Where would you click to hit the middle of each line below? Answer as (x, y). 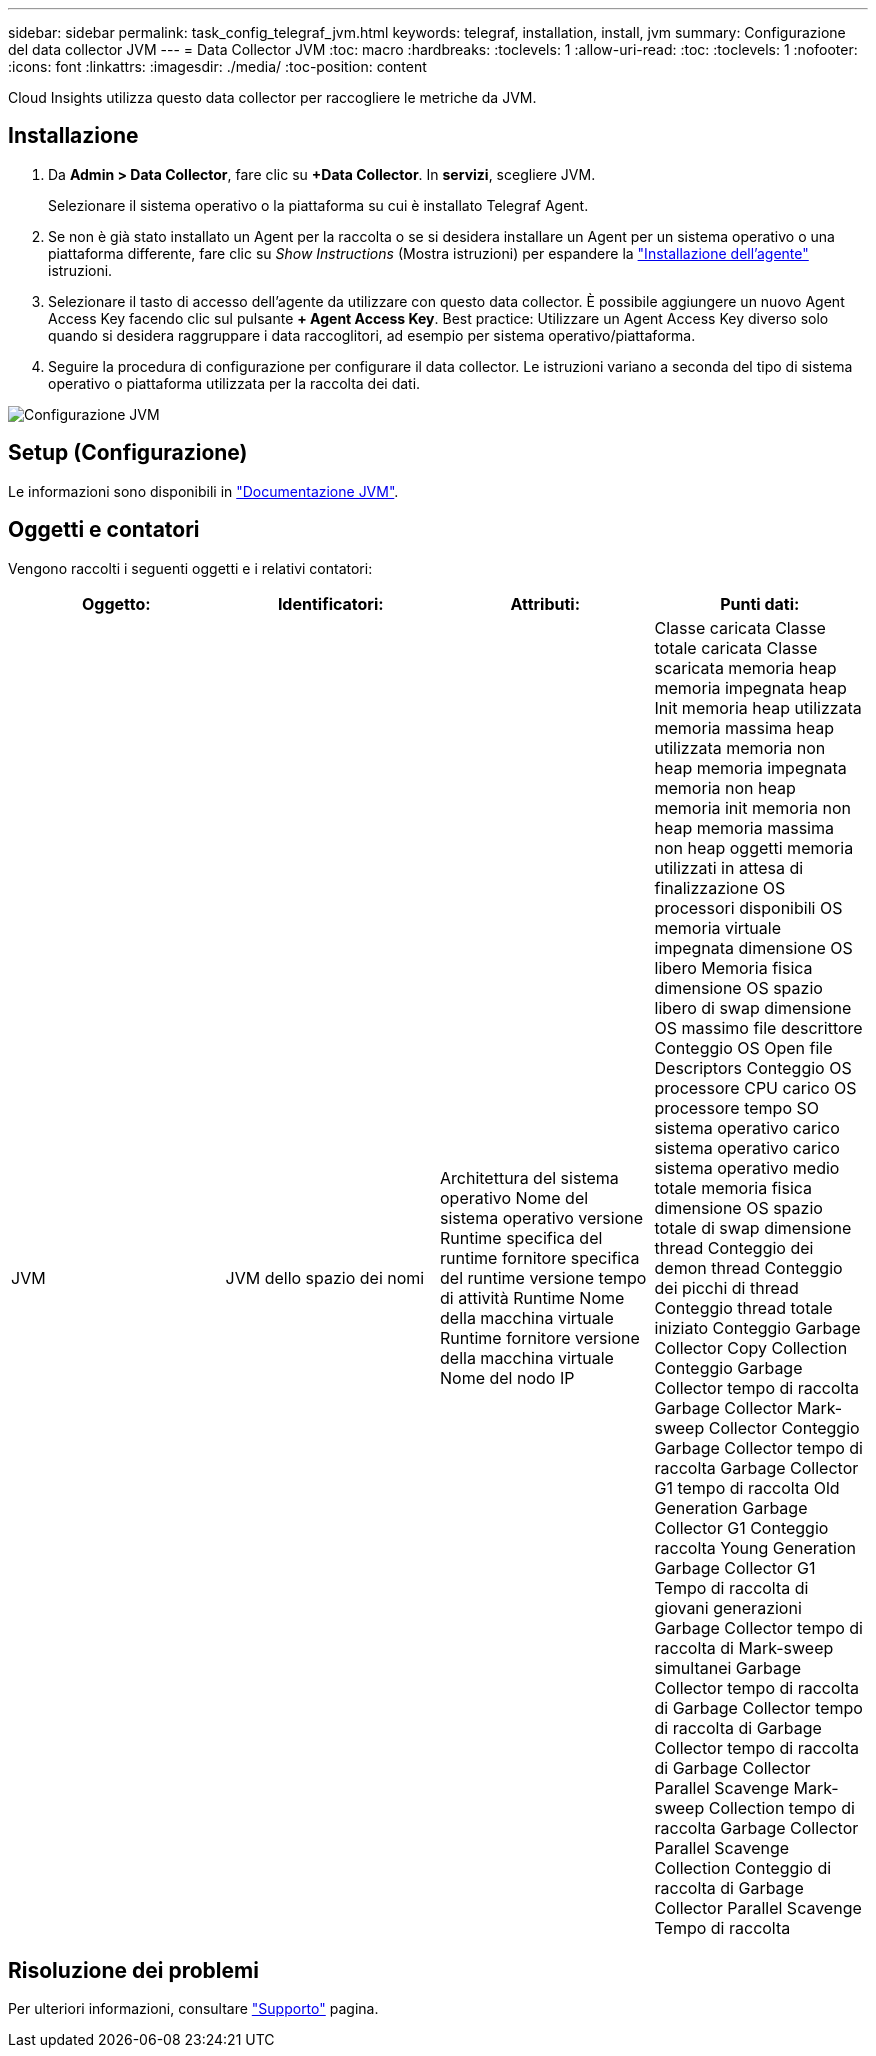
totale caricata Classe (736, 647)
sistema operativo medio (747, 1167)
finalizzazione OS (720, 887)
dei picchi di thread (726, 1287)
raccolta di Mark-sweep (744, 1647)
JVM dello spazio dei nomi (325, 1277)
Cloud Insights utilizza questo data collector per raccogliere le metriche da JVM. (272, 97)
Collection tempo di (781, 1807)
